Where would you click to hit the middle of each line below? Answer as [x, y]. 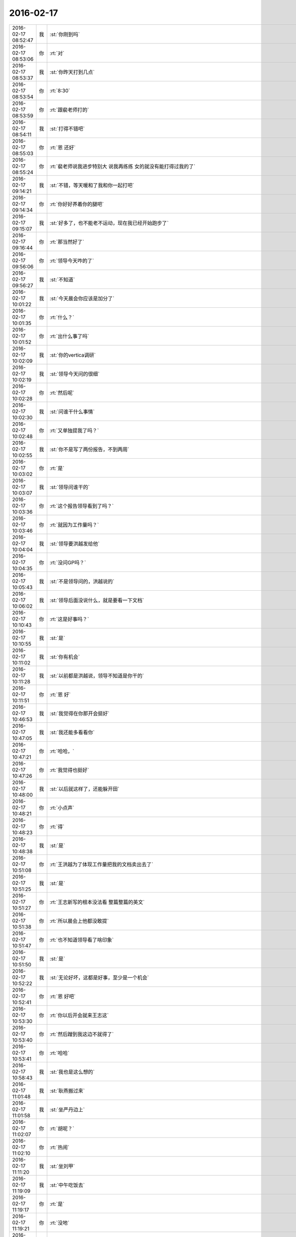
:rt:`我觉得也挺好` [69, 770]
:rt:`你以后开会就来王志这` [79, 1015]
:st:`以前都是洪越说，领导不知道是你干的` [97, 675]
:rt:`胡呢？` [62, 1128]
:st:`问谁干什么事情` [72, 412]
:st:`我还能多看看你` [72, 732]
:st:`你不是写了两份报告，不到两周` [89, 449]
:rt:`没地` [59, 1223]
